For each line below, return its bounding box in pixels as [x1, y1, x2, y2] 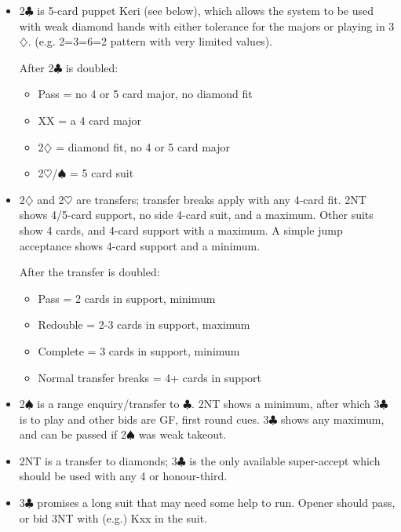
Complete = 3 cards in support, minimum [38, 342, 240, 359]
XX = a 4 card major [38, 111, 142, 128]
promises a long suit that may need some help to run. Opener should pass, [37, 494, 396, 511]
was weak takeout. [138, 426, 227, 443]
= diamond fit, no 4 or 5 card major [56, 138, 230, 155]
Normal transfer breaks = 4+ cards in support [38, 369, 262, 385]
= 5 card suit [70, 165, 134, 181]
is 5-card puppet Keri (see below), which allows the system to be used [37, 2, 374, 18]
